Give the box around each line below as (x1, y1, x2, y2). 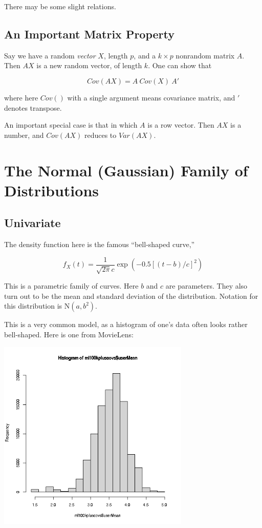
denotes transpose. (4, 102, 62, 113)
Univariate (4, 215, 61, 231)
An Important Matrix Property (4, 26, 175, 42)
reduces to (84, 129, 117, 140)
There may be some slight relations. (4, 1, 116, 11)
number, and (4, 129, 44, 140)
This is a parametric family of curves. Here (4, 280, 139, 291)
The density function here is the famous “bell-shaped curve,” (4, 239, 195, 250)
